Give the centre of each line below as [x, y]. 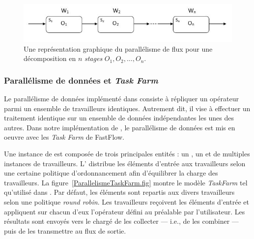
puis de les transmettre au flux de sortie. [65, 230]
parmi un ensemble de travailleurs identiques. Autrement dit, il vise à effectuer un [127, 108]
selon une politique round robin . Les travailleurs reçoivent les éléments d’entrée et [127, 201]
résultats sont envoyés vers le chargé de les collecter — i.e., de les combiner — [121, 221]
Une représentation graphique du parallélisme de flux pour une [118, 48]
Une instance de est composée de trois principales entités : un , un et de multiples [127, 153]
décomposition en [50, 58]
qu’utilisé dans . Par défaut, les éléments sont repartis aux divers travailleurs [119, 192]
